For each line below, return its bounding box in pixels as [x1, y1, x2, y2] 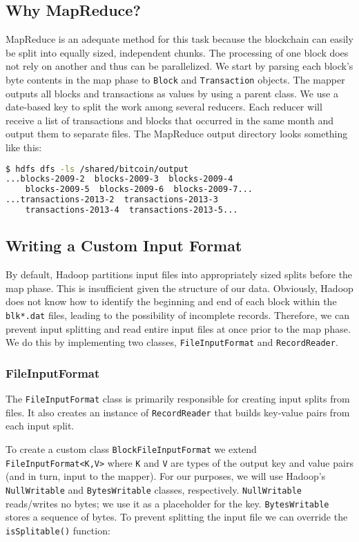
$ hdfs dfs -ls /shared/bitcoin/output [6, 164, 188, 174]
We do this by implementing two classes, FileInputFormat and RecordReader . [6, 335, 338, 349]
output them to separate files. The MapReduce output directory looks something [6, 126, 348, 141]
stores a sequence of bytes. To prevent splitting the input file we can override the [6, 510, 348, 524]
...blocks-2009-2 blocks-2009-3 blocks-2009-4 [6, 174, 233, 184]
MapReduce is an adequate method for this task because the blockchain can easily [6, 32, 353, 46]
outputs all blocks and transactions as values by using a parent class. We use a [6, 86, 338, 100]
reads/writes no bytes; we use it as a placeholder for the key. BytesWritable [6, 496, 329, 510]
